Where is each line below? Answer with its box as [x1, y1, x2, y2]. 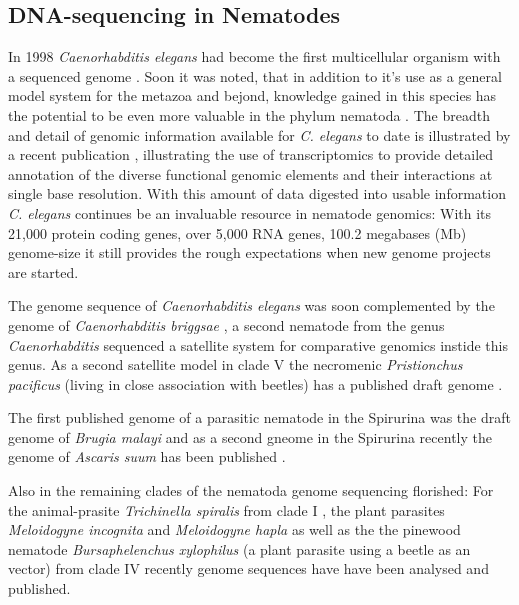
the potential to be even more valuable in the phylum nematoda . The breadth [8, 104, 490, 125]
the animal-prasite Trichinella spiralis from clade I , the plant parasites [8, 499, 445, 520]
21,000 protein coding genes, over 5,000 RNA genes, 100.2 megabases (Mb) [8, 222, 467, 243]
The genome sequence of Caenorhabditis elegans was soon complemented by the [8, 295, 495, 316]
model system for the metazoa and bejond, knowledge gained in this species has [8, 85, 497, 106]
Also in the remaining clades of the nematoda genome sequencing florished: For [8, 480, 494, 501]
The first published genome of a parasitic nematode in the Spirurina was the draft [8, 407, 511, 428]
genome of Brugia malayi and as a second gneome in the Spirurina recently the [8, 426, 492, 447]
